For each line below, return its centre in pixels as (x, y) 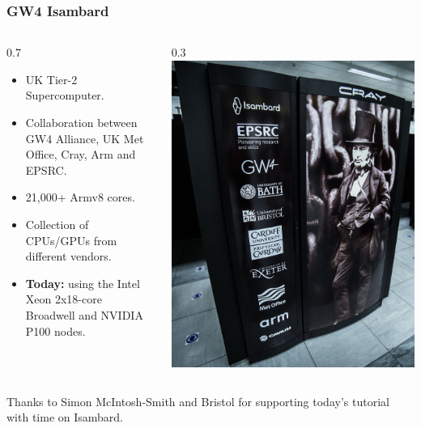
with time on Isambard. (65, 417)
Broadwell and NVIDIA (84, 314)
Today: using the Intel (83, 283)
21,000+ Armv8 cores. (80, 197)
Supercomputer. (65, 95)
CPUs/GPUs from (71, 240)
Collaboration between (81, 122)
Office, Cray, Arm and (81, 154)
